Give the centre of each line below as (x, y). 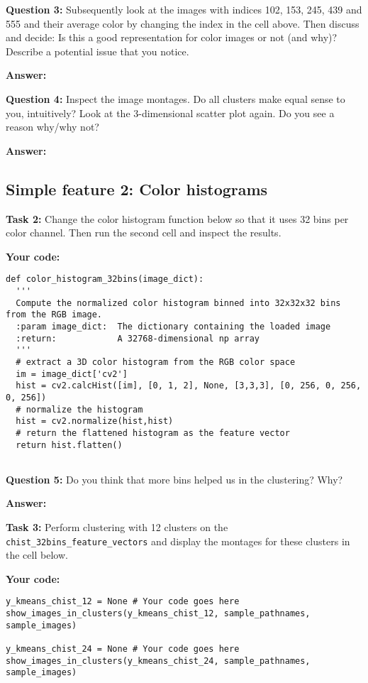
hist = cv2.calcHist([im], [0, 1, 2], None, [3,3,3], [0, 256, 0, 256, (189, 386)
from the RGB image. (54, 315)
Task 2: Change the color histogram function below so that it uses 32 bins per (177, 218)
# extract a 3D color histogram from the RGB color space (156, 362)
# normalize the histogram (79, 409)
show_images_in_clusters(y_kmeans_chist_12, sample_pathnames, (158, 614)
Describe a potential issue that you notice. (97, 51)
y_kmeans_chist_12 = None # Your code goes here (123, 602)
